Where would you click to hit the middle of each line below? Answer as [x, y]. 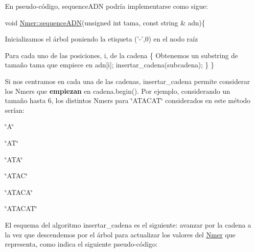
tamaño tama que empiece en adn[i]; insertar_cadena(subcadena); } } [110, 65]
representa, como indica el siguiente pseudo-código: [81, 244]
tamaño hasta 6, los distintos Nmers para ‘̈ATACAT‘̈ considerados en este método [128, 100]
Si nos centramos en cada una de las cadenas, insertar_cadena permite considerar [127, 81]
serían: [15, 110]
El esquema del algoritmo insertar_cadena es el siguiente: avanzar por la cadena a [128, 224]
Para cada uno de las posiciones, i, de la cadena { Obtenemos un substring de [121, 55]
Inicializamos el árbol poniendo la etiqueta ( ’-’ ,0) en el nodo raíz [102, 39]
